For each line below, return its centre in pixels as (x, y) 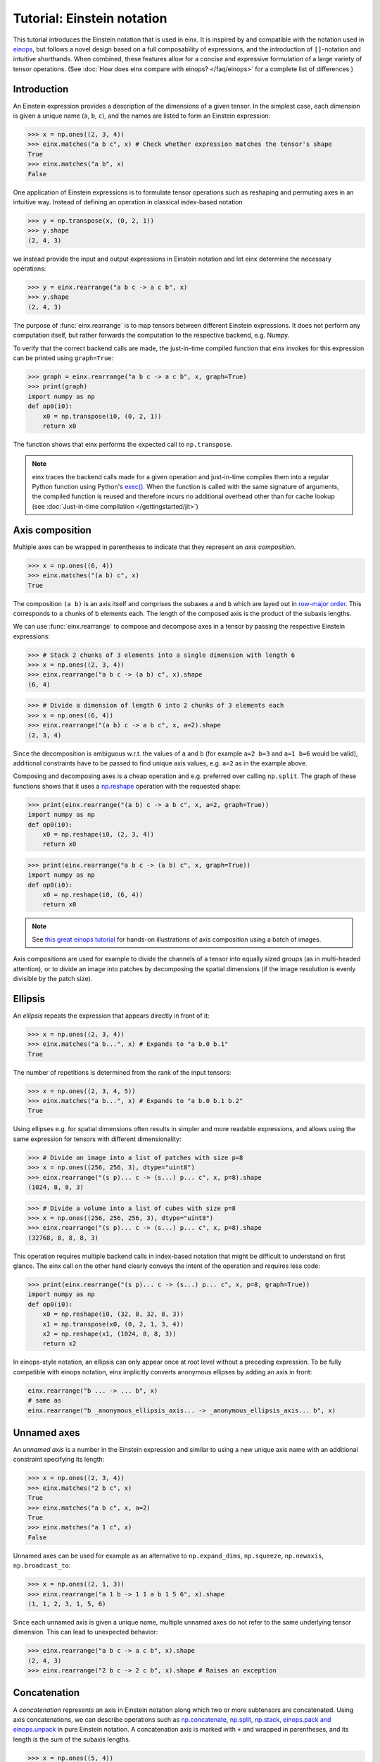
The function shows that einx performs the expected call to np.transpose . (123, 444)
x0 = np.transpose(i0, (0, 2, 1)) (102, 416)
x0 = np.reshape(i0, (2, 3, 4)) (99, 834)
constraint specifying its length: (59, 1460)
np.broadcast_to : (42, 1565)
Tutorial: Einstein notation (90, 18)
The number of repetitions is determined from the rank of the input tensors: (122, 1072)
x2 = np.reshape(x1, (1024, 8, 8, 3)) (109, 1334)
